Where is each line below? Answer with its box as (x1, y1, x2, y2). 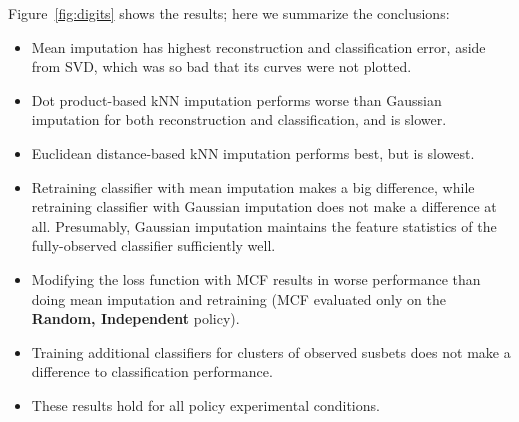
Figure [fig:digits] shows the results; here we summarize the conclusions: (8, 3, 450, 23)
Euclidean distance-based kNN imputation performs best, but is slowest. (31, 142, 475, 163)
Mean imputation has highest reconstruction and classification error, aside (31, 36, 486, 57)
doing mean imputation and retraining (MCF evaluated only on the (31, 288, 446, 309)
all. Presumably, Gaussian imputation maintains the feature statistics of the (31, 215, 497, 236)
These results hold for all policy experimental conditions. (31, 394, 380, 415)
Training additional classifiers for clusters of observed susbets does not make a (31, 341, 511, 362)
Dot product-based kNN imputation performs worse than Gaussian (31, 89, 442, 110)
